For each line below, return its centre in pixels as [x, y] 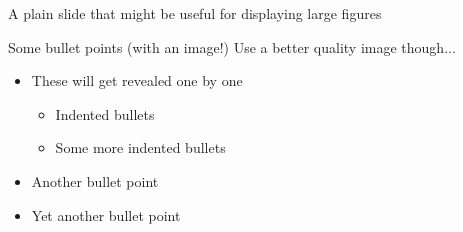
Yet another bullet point [106, 214]
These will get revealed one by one [137, 80]
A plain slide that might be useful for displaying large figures [195, 13]
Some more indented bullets [140, 147]
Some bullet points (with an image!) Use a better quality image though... [232, 46]
